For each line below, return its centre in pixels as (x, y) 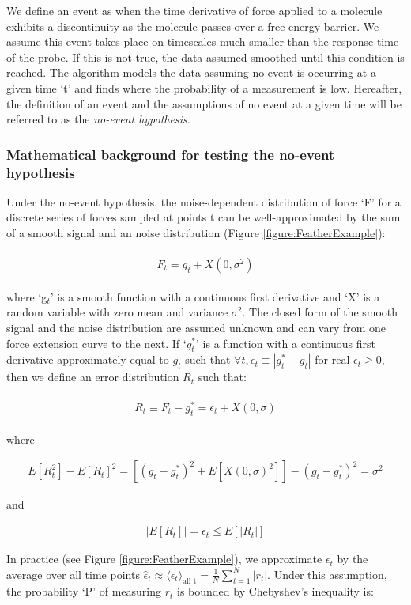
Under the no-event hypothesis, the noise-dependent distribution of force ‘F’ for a (204, 201)
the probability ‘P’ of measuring (84, 591)
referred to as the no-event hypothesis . (98, 119)
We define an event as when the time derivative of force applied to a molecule (194, 10)
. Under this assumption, (327, 574)
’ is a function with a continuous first (286, 343)
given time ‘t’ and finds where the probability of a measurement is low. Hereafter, (204, 87)
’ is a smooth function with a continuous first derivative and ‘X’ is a (215, 296)
